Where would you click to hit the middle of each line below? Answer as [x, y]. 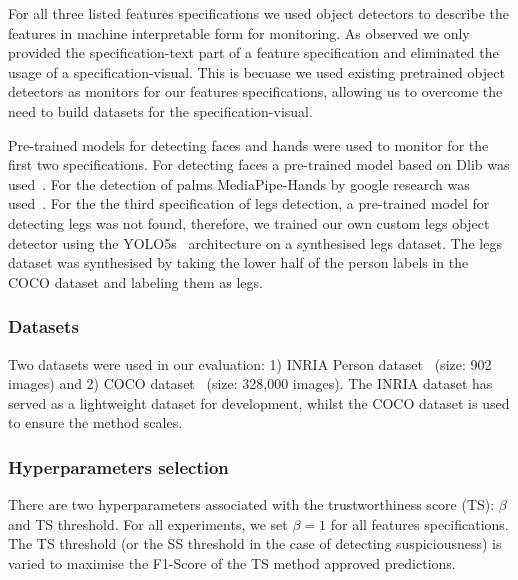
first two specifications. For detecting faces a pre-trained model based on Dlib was [259, 164]
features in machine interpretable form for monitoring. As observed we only [239, 32]
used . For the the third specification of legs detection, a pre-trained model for [249, 203]
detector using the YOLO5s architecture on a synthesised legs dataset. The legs [255, 242]
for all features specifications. [419, 523]
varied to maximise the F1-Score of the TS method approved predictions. [232, 562]
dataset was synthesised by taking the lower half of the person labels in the [238, 262]
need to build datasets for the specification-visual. [160, 110]
